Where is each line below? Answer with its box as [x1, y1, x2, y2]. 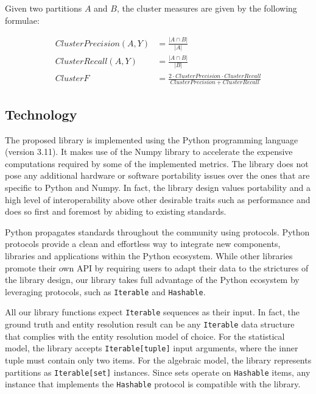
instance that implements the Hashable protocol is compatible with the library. [5, 378, 301, 390]
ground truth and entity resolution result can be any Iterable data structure [5, 318, 295, 330]
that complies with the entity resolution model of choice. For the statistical [5, 329, 285, 342]
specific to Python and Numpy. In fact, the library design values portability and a [5, 181, 311, 193]
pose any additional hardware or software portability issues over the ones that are [5, 169, 310, 182]
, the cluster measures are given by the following [116, 2, 297, 14]
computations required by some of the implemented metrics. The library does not [5, 157, 309, 170]
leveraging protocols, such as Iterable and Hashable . [5, 285, 206, 298]
